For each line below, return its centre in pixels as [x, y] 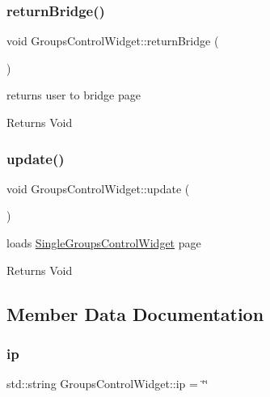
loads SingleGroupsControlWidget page [104, 243]
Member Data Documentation [135, 313]
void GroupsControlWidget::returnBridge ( [113, 41]
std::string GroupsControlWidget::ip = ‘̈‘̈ [108, 384]
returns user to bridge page [74, 95]
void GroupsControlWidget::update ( [98, 188]
